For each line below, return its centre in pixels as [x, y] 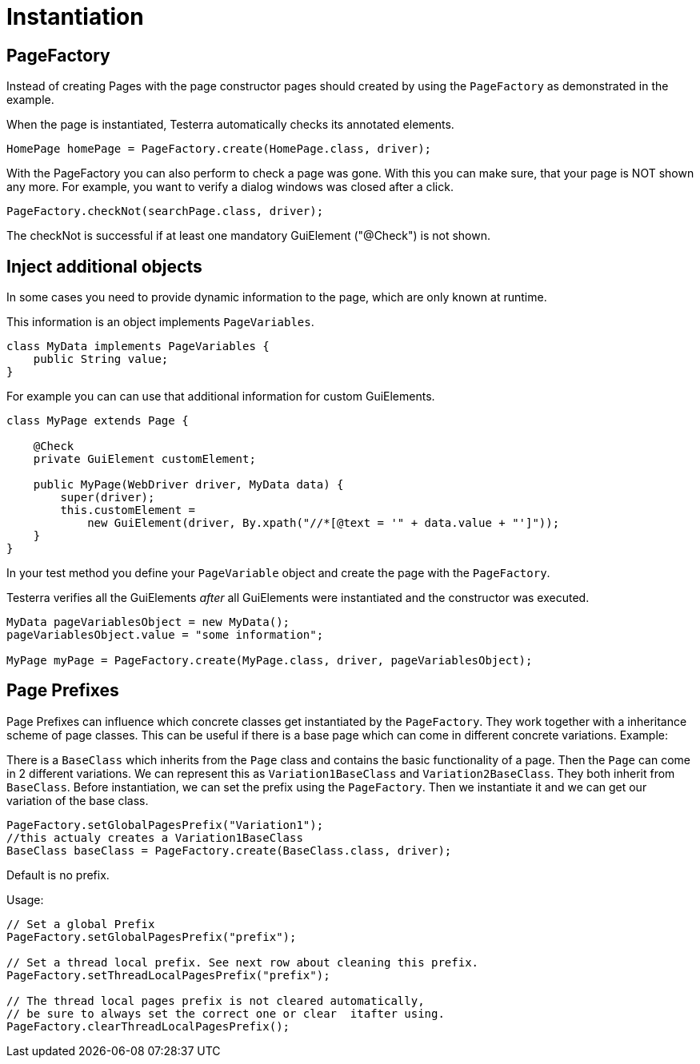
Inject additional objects [104, 266]
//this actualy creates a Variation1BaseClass [155, 837]
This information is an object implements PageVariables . [160, 322]
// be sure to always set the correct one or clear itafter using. [226, 1013]
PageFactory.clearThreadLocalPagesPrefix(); [148, 1026]
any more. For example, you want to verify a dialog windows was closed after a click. [230, 187]
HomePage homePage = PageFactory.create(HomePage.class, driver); [219, 149]
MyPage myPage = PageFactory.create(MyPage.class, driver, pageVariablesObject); [270, 661]
